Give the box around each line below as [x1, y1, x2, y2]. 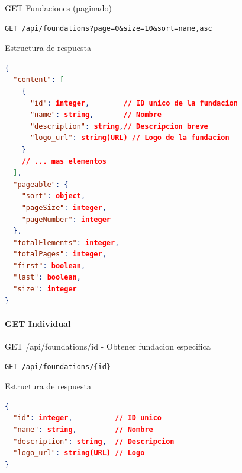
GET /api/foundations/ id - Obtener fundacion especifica [5, 340, 211, 353]
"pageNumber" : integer [21, 215, 111, 224]
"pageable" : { [13, 180, 69, 189]
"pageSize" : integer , [21, 203, 107, 212]
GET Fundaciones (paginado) [5, 2, 112, 14]
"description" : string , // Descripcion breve [30, 122, 208, 131]
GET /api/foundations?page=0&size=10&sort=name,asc [5, 24, 212, 33]
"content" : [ [13, 75, 64, 84]
